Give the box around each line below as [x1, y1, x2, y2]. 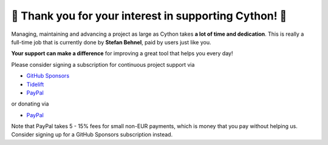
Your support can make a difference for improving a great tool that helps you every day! [11, 50, 233, 57]
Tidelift [26, 81, 44, 88]
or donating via [11, 100, 49, 107]
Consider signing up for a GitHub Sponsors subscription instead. [11, 131, 173, 138]
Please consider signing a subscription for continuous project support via [11, 61, 195, 68]
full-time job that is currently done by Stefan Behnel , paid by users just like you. [11, 38, 212, 46]
